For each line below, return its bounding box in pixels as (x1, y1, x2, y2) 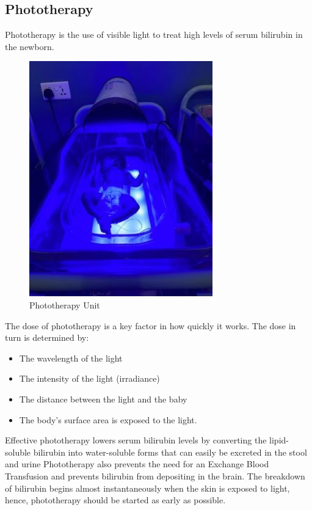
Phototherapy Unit (29, 298, 100, 311)
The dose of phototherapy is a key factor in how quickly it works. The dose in (5, 319, 296, 332)
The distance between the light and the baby (19, 392, 187, 405)
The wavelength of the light (19, 351, 123, 364)
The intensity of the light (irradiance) (19, 372, 160, 385)
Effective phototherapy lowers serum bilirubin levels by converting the (5, 434, 267, 446)
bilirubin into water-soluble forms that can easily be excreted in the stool (33, 445, 307, 458)
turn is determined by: (5, 331, 89, 344)
